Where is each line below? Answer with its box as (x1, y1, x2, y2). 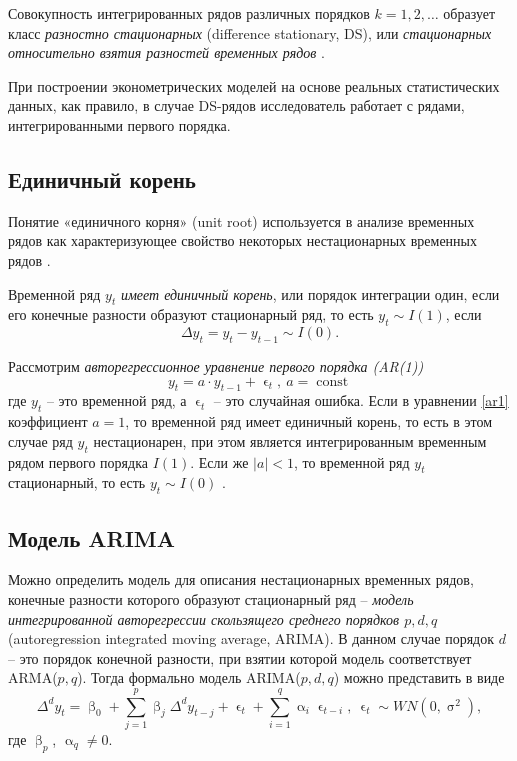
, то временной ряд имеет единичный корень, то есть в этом (125, 411, 493, 432)
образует (443, 3, 496, 23)
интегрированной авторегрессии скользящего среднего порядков (8, 608, 400, 629)
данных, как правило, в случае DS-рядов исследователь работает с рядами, (8, 95, 465, 116)
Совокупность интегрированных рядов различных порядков (8, 3, 370, 23)
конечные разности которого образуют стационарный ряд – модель (8, 588, 414, 609)
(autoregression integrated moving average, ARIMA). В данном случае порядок (8, 628, 495, 649)
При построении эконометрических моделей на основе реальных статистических (8, 75, 500, 96)
